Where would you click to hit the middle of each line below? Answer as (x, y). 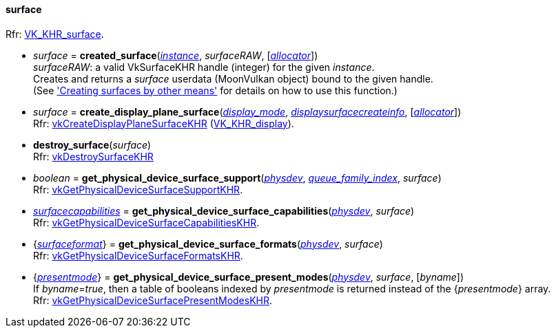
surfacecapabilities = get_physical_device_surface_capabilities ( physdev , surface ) (224, 211)
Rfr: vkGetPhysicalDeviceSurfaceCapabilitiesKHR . (146, 222)
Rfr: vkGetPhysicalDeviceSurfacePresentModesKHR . (153, 300)
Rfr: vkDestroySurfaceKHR (93, 156)
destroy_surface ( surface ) (92, 144)
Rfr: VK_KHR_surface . (55, 34)
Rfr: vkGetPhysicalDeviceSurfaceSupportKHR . (138, 189)
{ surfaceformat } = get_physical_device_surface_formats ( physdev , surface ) (208, 244)
